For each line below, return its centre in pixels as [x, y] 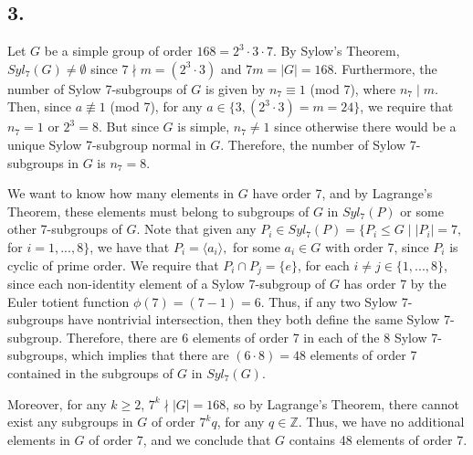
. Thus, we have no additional [381, 422]
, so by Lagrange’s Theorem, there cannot [342, 403]
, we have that [130, 246]
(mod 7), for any [156, 106]
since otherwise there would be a [365, 127]
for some [257, 246]
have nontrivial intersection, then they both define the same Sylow [254, 319]
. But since [128, 127]
